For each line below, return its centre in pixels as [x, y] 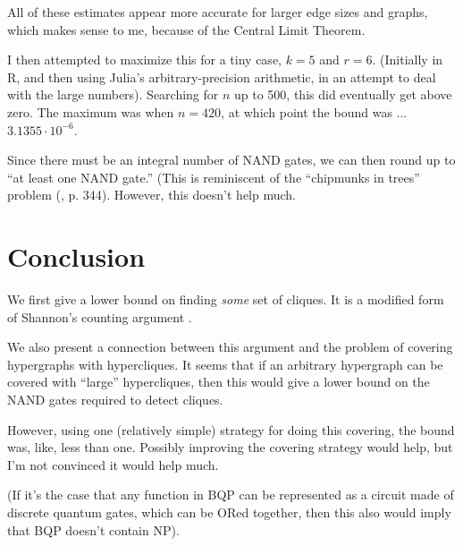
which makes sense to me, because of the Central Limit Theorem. [186, 29]
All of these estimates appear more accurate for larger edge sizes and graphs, [218, 12]
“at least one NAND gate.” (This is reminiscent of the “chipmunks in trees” [214, 177]
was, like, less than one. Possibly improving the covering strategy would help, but [230, 447]
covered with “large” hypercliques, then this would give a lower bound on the [219, 382]
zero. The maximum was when [91, 111]
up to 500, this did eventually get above [343, 94]
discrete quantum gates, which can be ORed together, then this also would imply [229, 512]
